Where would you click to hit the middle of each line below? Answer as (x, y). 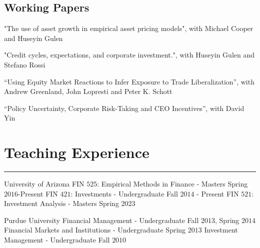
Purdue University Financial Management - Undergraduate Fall (101, 220)
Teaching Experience (77, 152)
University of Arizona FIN (44, 184)
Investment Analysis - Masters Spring (61, 203)
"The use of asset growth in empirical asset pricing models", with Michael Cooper (129, 28)
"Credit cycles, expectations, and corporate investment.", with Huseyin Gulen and (129, 55)
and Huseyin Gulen (33, 38)
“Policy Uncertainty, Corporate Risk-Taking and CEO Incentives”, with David (124, 108)
